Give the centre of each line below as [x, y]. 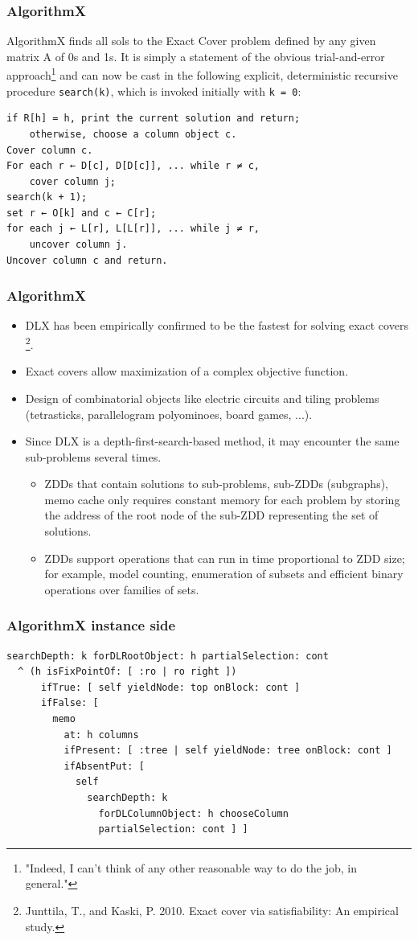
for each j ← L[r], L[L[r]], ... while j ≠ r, [133, 229]
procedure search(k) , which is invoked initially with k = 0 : [154, 90]
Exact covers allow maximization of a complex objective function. [187, 371]
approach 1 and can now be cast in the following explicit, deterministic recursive [202, 74]
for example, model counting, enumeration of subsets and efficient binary [224, 574]
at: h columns [101, 735]
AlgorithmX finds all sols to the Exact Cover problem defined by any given [191, 41]
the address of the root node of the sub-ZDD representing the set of [211, 515]
